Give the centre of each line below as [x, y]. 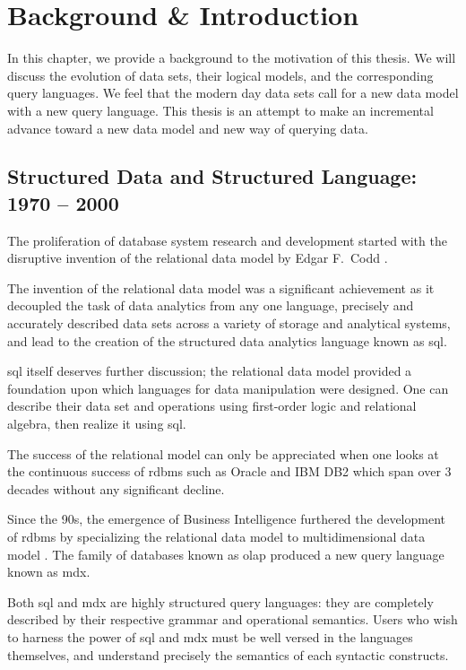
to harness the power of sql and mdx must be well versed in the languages [210, 636]
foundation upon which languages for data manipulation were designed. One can [228, 388]
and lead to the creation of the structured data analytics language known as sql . [227, 340]
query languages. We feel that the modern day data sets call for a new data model [233, 93]
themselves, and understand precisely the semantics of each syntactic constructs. [228, 654]
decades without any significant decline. [116, 488]
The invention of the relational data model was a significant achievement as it [221, 287]
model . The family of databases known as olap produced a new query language [226, 554]
